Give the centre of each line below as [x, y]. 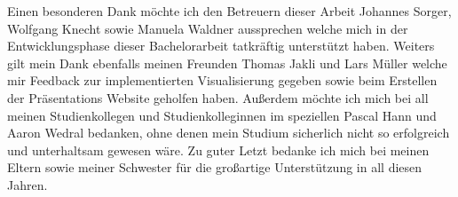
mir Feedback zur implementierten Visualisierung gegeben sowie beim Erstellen [222, 80]
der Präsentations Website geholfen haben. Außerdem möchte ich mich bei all [218, 97]
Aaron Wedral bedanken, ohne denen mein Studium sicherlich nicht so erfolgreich [229, 133]
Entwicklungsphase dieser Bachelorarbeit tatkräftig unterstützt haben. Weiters [221, 46]
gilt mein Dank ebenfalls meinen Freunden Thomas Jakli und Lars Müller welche [227, 63]
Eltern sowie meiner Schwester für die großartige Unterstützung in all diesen [215, 167]
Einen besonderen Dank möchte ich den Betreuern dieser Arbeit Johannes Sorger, [229, 11]
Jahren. [28, 184]
